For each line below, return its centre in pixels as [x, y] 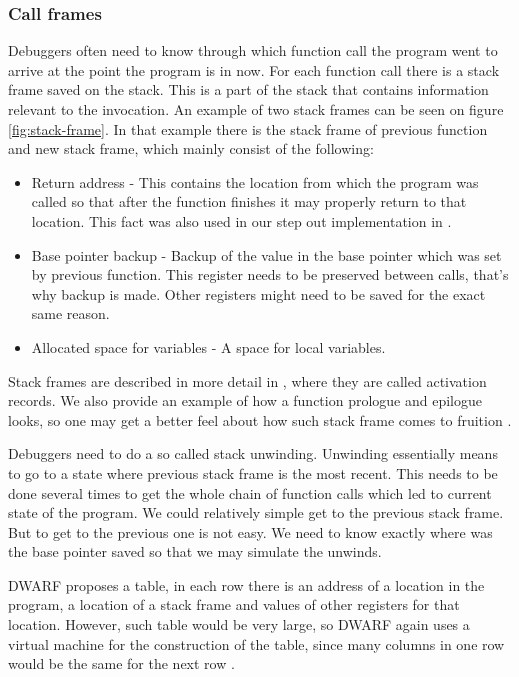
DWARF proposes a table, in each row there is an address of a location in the [246, 584]
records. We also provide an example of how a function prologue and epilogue [245, 400]
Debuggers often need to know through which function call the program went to [253, 50]
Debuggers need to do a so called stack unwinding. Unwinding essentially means [253, 453]
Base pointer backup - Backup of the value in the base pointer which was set [266, 254]
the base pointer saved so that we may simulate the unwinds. [195, 551]
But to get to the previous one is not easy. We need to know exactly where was [250, 531]
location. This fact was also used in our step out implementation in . [241, 220]
